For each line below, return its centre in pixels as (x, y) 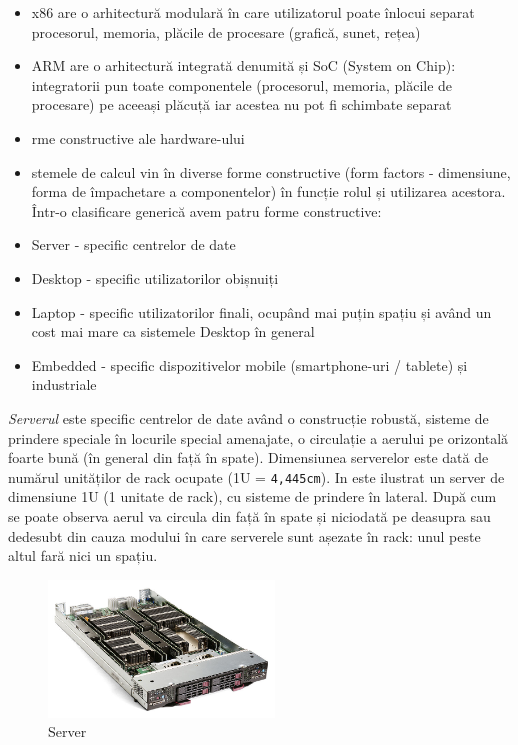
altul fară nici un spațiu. (83, 555)
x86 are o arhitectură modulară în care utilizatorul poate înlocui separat (253, 12)
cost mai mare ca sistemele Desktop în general (173, 331)
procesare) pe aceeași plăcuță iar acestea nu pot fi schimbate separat (241, 104)
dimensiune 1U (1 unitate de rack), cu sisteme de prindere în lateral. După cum (252, 496)
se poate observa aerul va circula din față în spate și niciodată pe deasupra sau (249, 515)
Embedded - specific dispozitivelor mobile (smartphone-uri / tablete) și (249, 364)
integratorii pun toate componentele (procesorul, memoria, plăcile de (242, 84)
